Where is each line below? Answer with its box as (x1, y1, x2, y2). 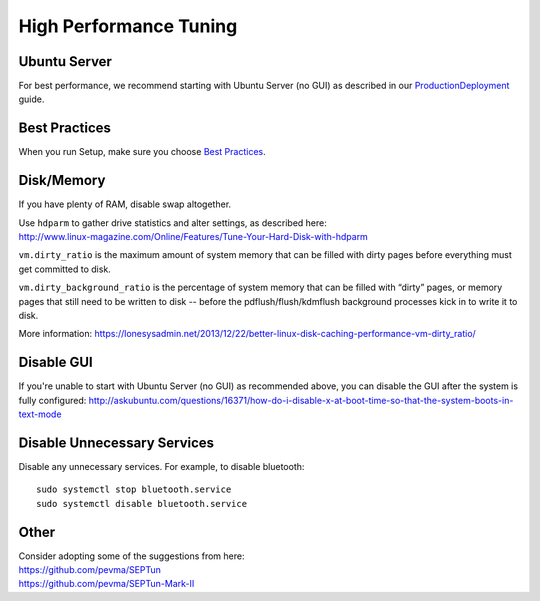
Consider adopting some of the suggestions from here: (18, 550, 245, 562)
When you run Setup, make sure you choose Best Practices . (18, 146, 266, 158)
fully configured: (18, 394, 87, 406)
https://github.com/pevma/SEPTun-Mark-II (18, 578, 195, 590)
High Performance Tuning (18, 15, 238, 37)
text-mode (18, 408, 62, 420)
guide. (18, 93, 45, 105)
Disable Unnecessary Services (18, 434, 215, 451)
